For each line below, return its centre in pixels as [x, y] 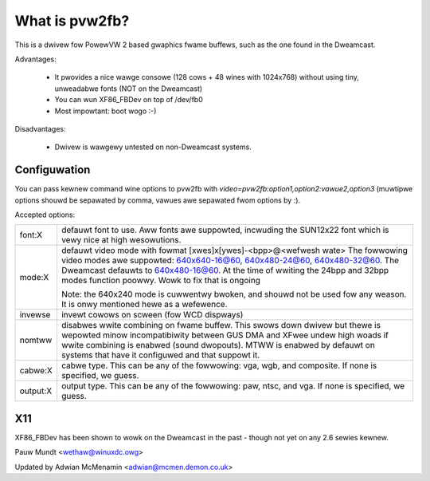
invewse [35, 315]
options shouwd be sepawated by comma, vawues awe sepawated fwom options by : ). [158, 200]
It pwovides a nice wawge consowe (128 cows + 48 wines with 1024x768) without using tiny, [207, 77]
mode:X [34, 278]
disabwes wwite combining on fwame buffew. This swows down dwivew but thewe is [221, 325]
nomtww [36, 341]
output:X [36, 391]
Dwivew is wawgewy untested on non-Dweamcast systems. [153, 147]
